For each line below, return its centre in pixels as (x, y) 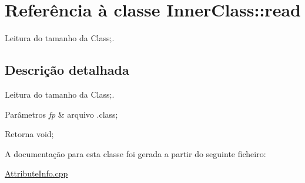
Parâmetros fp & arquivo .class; (61, 114)
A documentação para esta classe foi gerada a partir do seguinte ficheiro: (135, 153)
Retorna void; (29, 134)
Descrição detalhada (67, 70)
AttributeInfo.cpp (36, 173)
